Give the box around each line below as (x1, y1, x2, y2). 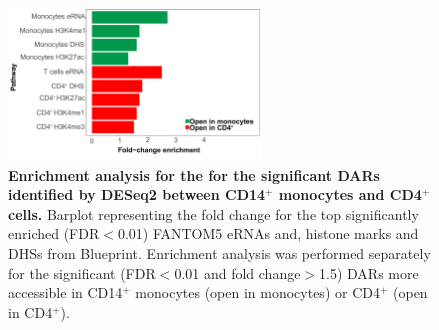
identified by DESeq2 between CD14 (8, 184, 266, 205)
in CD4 (8, 301, 53, 322)
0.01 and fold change (174, 262, 301, 283)
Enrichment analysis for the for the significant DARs (8, 164, 380, 185)
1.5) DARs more (319, 262, 419, 283)
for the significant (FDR (8, 262, 156, 283)
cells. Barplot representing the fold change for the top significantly (8, 203, 419, 224)
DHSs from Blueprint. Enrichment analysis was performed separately (8, 243, 431, 263)
